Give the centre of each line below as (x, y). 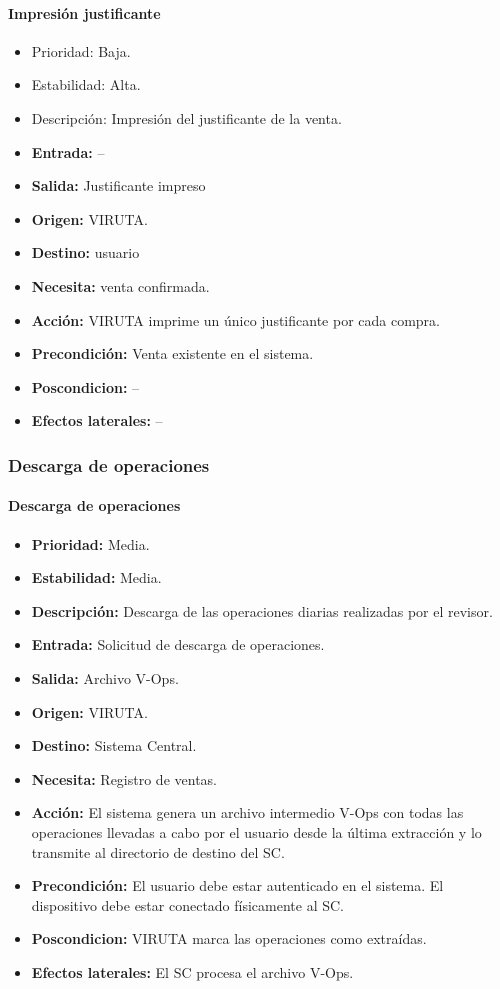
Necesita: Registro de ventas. (124, 778)
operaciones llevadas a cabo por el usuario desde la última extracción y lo (256, 831)
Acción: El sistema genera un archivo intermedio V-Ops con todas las (247, 812)
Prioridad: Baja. (81, 50)
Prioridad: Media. (90, 543)
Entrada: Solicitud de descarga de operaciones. (178, 644)
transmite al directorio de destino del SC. (158, 851)
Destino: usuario (85, 252)
